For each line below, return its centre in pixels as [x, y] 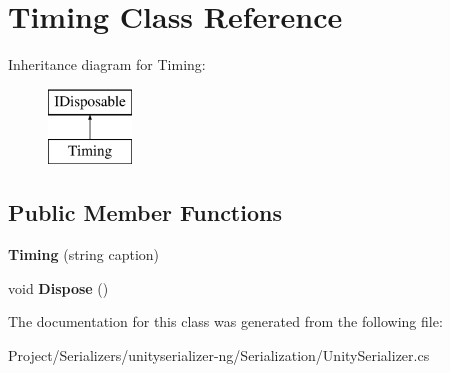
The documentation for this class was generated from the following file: [225, 321]
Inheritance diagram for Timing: [107, 64]
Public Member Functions [145, 212]
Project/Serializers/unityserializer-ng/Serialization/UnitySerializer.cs [219, 354]
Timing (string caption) [84, 254]
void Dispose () [58, 287]
